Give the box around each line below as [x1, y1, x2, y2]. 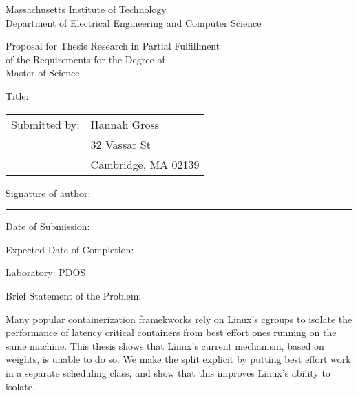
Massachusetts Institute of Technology [6, 2, 167, 16]
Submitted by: [11, 116, 80, 132]
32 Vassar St [90, 136, 151, 152]
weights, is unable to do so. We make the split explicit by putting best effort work [6, 352, 351, 366]
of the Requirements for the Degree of [6, 52, 165, 66]
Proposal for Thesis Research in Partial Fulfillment [6, 39, 220, 53]
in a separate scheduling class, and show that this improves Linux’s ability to [6, 365, 330, 379]
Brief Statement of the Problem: [6, 288, 142, 302]
